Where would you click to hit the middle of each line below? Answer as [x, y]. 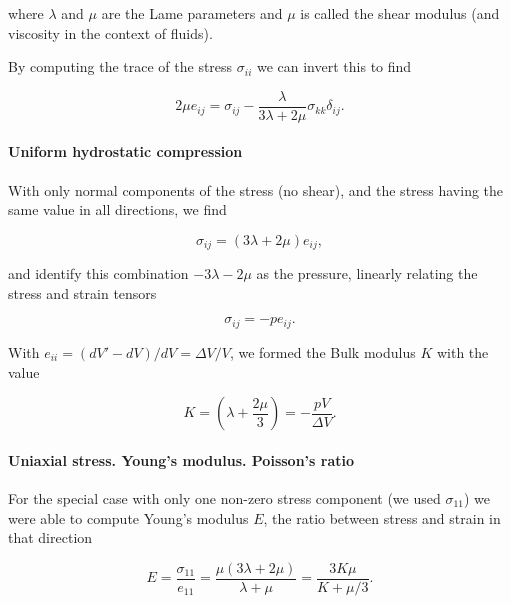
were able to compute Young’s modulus [128, 517]
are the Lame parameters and [192, 13]
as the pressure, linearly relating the [367, 273]
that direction [50, 537]
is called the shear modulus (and [400, 13]
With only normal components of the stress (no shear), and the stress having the [256, 189]
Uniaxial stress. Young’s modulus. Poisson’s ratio [181, 459]
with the [462, 351]
